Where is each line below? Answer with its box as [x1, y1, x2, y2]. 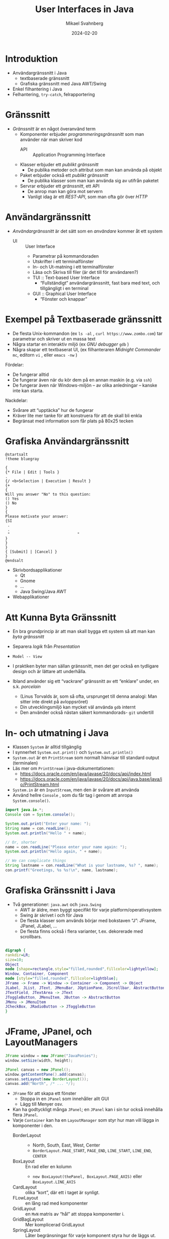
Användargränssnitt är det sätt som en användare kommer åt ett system [12, 228, 163, 234]
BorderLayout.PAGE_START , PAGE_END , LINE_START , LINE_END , [32, 1148, 152, 1154]
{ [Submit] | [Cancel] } [5, 549, 57, 554]
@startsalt [5, 452, 28, 457]
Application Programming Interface [32, 152, 106, 158]
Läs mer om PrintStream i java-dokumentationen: [12, 766, 115, 772]
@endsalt [5, 558, 24, 563]
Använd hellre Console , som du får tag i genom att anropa [12, 792, 133, 798]
